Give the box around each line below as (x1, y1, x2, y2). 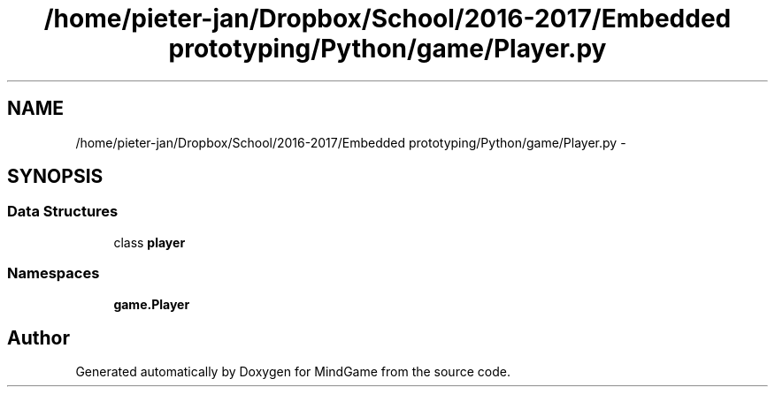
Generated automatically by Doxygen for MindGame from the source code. (75, 364, 510, 380)
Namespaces (7, 264, 100, 283)
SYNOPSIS (7, 165, 104, 188)
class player (113, 234, 186, 250)
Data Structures (7, 202, 119, 221)
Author (7, 326, 70, 349)
